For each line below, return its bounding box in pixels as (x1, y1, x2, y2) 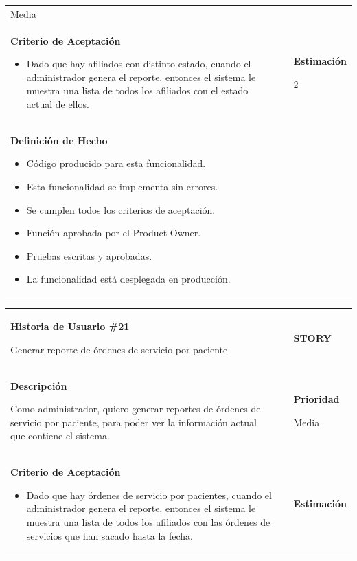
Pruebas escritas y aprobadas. (26, 248, 152, 263)
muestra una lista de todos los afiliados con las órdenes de (26, 515, 270, 529)
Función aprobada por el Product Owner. (26, 225, 201, 240)
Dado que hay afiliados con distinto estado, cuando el (26, 56, 251, 71)
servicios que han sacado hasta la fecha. (26, 528, 194, 542)
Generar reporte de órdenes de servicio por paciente (10, 342, 228, 356)
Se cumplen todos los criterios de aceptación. (26, 202, 216, 217)
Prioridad (293, 392, 340, 406)
